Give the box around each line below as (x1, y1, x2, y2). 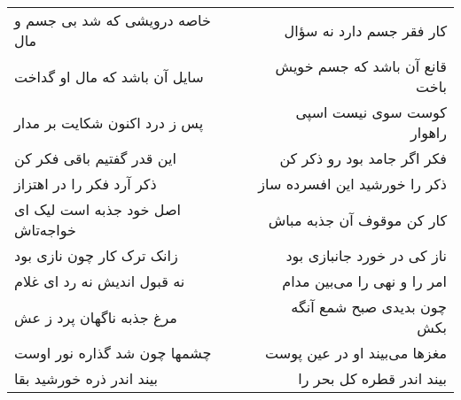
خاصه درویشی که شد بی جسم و (14, 10, 211, 30)
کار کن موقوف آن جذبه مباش (268, 209, 447, 230)
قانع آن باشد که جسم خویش (275, 56, 447, 76)
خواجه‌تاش (14, 219, 76, 240)
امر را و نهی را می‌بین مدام (282, 271, 447, 291)
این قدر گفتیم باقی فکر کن (14, 148, 176, 168)
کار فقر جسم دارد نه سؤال (284, 19, 447, 41)
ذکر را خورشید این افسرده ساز (258, 173, 447, 194)
